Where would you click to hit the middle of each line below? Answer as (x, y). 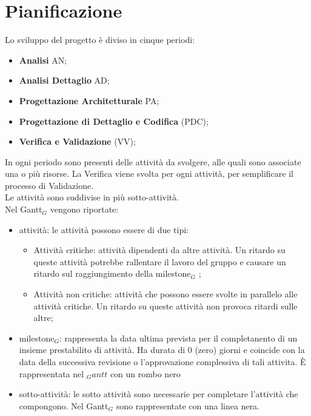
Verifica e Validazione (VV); (77, 141)
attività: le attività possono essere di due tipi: (104, 229)
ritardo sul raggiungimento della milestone (112, 273)
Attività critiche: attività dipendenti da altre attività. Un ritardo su (159, 250)
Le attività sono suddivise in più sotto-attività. (92, 197)
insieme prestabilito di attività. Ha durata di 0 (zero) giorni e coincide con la (162, 350)
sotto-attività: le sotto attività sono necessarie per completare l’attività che (159, 394)
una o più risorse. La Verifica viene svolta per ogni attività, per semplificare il (149, 173)
